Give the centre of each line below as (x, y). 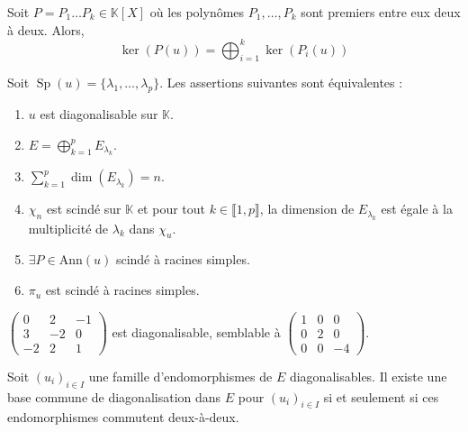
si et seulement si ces (381, 396)
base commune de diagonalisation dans (114, 396)
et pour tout (171, 209)
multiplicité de (68, 228)
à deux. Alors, (46, 29)
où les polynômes (197, 12)
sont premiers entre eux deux (381, 12)
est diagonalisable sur (99, 114)
